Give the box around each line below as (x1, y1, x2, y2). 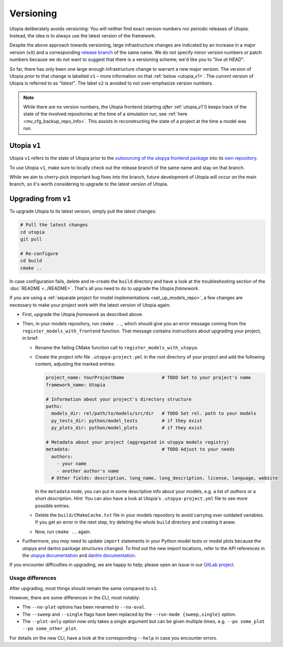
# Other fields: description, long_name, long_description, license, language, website (51, 475, 278, 481)
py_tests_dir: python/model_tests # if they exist (51, 418, 203, 424)
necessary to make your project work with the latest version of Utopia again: (9, 302, 171, 308)
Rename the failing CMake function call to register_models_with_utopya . (35, 344, 199, 350)
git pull (20, 236, 42, 242)
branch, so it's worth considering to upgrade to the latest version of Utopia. (9, 181, 168, 187)
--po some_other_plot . (22, 625, 78, 632)
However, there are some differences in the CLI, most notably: (9, 594, 140, 600)
